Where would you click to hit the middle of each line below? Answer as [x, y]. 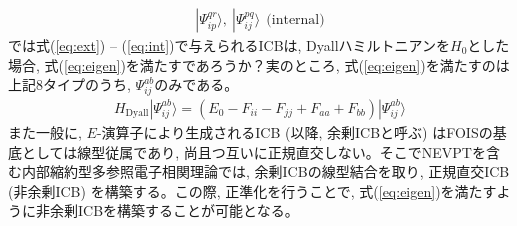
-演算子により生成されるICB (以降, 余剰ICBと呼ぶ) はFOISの [294, 131]
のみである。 [196, 84]
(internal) [295, 20]
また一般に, [45, 131]
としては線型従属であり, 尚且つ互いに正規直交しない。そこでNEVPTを [253, 151]
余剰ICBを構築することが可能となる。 [174, 210]
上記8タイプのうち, [69, 84]
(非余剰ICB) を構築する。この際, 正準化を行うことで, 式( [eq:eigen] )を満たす [252, 190]
